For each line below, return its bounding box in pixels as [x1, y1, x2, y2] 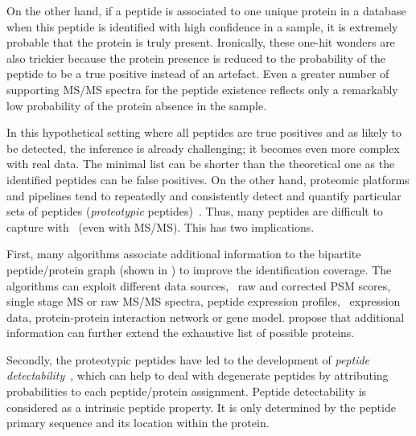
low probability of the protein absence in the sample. [6, 97, 267, 113]
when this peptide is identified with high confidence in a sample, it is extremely [6, 18, 398, 35]
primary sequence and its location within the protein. [6, 414, 270, 431]
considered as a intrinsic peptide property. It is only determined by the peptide [6, 398, 396, 415]
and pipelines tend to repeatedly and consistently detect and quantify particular [6, 187, 402, 204]
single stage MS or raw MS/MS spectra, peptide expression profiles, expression [6, 293, 401, 310]
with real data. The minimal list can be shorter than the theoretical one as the [6, 155, 395, 172]
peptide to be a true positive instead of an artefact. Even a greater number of [6, 65, 389, 82]
